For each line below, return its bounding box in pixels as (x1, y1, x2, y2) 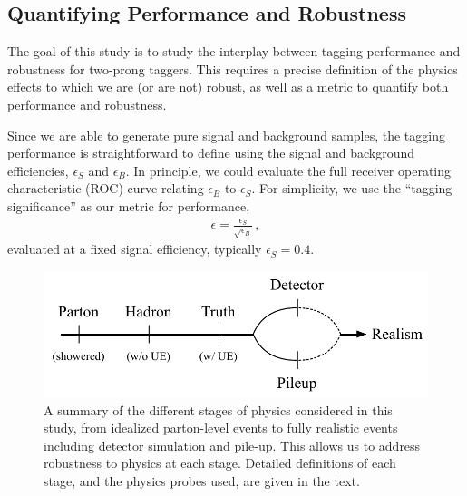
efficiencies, (7, 160, 69, 180)
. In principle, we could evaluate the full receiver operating (125, 160, 452, 180)
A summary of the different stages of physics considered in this (44, 400, 393, 419)
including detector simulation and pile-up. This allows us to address (44, 435, 421, 454)
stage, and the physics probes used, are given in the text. (44, 472, 360, 491)
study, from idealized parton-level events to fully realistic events (44, 418, 398, 437)
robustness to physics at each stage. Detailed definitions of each (44, 453, 396, 472)
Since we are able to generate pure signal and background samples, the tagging (7, 125, 445, 144)
